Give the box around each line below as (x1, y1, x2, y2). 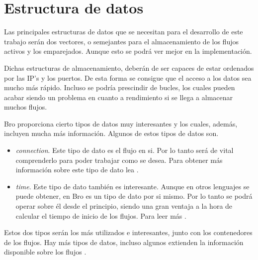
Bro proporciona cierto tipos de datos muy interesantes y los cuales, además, (4, 118, 238, 129)
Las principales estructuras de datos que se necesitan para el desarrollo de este (4, 26, 243, 37)
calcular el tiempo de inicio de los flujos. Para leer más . (15, 210, 186, 221)
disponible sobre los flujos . (4, 247, 86, 257)
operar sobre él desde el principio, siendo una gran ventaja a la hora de (15, 201, 233, 211)
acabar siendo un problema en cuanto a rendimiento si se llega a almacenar (4, 92, 233, 102)
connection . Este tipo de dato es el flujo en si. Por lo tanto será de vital (15, 145, 234, 155)
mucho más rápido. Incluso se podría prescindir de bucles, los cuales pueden (4, 82, 235, 93)
